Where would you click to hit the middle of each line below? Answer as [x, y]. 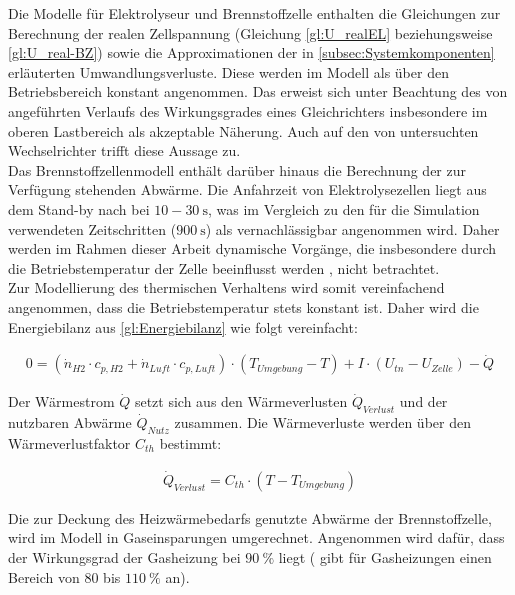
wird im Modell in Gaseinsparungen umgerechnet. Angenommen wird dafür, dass [256, 537]
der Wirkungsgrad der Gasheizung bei [124, 556]
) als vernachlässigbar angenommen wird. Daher [352, 228]
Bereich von [44, 576]
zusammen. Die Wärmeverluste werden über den [322, 422]
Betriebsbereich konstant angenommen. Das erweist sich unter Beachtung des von [258, 91]
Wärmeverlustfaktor [69, 442]
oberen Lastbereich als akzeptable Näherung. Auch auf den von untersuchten [243, 130]
